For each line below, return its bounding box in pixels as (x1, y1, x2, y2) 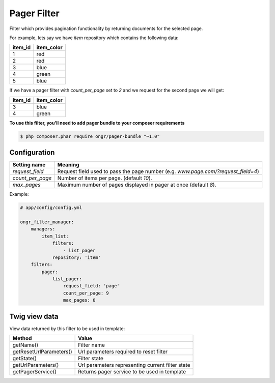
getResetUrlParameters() (12, 348, 72, 356)
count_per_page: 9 (63, 290, 109, 296)
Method (12, 335, 32, 342)
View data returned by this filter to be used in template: (9, 326, 125, 332)
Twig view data (9, 312, 59, 320)
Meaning (57, 161, 79, 168)
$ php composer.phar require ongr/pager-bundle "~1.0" (20, 133, 160, 139)
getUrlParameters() (12, 362, 59, 369)
